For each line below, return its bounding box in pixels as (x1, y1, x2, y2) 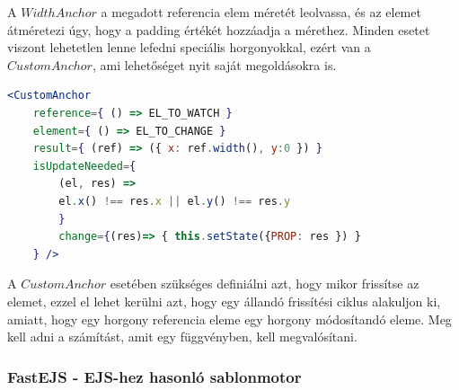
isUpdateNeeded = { (32, 159, 137, 173)
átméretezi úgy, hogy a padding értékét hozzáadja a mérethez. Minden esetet (7, 20, 430, 39)
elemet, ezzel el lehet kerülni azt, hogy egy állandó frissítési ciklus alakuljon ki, (7, 291, 441, 310)
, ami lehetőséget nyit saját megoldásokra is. (92, 55, 337, 74)
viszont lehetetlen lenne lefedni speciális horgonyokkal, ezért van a (7, 38, 371, 57)
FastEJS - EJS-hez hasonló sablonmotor (7, 365, 302, 387)
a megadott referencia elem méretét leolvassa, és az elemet (101, 3, 421, 21)
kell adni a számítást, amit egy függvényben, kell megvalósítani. (7, 327, 357, 346)
